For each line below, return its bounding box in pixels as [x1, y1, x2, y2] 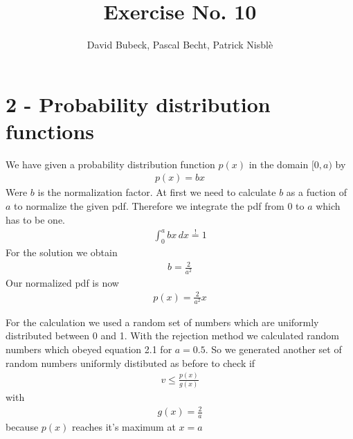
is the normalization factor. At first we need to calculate [37, 185, 276, 199]
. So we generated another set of [205, 342, 342, 357]
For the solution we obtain [6, 245, 118, 260]
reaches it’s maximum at [71, 419, 176, 433]
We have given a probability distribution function [6, 156, 215, 171]
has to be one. [6, 212, 66, 226]
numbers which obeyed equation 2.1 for [6, 342, 172, 357]
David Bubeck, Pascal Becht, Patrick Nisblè [87, 37, 273, 52]
